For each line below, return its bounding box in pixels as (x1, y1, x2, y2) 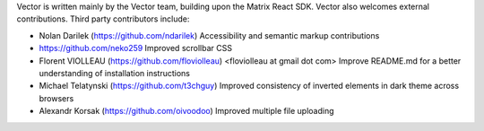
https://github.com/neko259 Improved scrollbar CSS (39, 43, 233, 54)
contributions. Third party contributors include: (16, 13, 190, 24)
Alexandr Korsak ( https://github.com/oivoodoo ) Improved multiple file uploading (39, 106, 335, 117)
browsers (39, 92, 74, 103)
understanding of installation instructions (39, 67, 190, 78)
